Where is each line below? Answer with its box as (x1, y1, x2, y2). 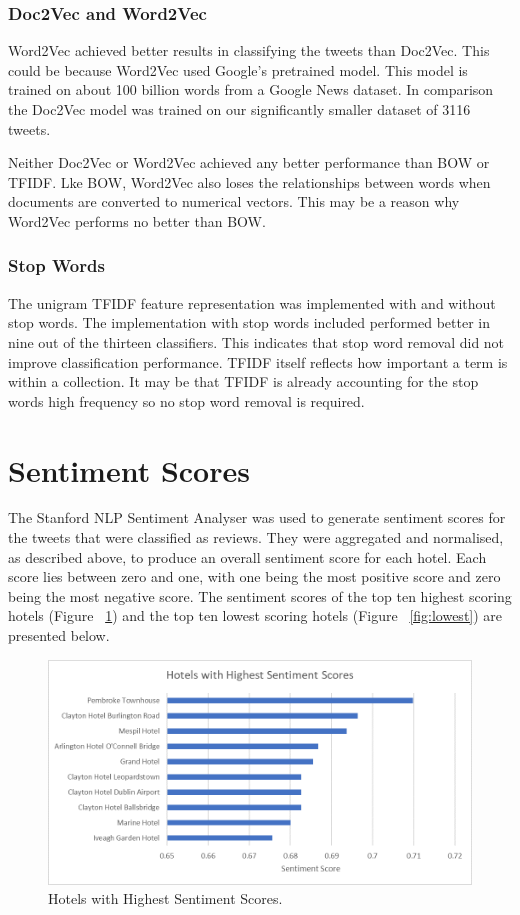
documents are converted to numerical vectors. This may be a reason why (8, 191, 460, 212)
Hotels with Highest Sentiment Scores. (48, 888, 283, 909)
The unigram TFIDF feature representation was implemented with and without (8, 292, 496, 313)
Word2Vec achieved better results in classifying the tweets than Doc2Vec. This (8, 40, 490, 61)
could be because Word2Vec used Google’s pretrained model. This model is (8, 59, 468, 80)
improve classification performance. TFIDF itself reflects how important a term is (8, 351, 508, 372)
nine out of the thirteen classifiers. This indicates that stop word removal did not (8, 331, 505, 352)
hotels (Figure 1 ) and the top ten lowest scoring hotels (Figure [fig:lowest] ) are (8, 605, 503, 626)
